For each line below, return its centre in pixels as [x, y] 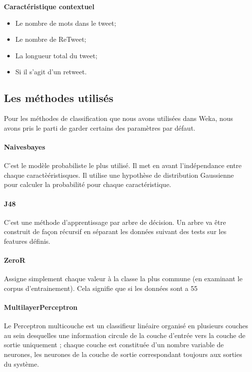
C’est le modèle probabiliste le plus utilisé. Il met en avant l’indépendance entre [123, 165]
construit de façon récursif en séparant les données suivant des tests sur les [115, 231]
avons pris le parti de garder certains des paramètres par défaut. [100, 127]
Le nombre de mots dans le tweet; [66, 23]
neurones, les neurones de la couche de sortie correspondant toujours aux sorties [123, 354]
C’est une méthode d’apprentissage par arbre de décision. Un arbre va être [115, 222]
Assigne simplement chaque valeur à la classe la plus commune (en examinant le [123, 279]
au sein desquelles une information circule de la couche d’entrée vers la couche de [125, 335]
